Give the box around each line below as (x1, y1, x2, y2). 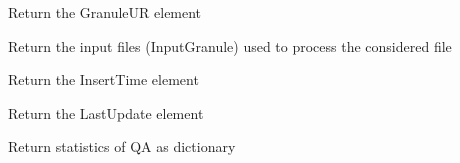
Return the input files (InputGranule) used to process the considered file (8, 35, 452, 56)
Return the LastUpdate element (8, 102, 204, 123)
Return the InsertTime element (8, 69, 199, 90)
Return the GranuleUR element (8, 2, 202, 22)
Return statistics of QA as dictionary (8, 136, 236, 157)
